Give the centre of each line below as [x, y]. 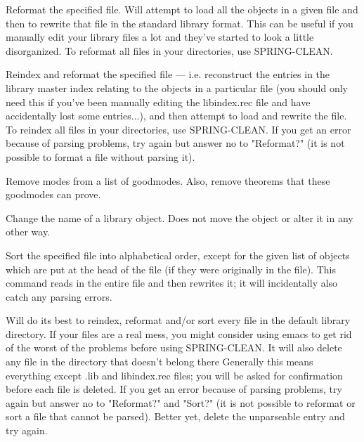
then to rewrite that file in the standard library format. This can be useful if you [180, 23]
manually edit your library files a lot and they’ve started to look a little [160, 37]
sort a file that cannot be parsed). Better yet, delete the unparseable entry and [175, 416]
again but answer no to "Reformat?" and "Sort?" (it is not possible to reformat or [181, 402]
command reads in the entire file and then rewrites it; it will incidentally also [172, 283]
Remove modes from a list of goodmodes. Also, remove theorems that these [168, 180]
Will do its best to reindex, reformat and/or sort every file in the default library [178, 320]
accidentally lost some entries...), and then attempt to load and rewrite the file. [176, 116]
